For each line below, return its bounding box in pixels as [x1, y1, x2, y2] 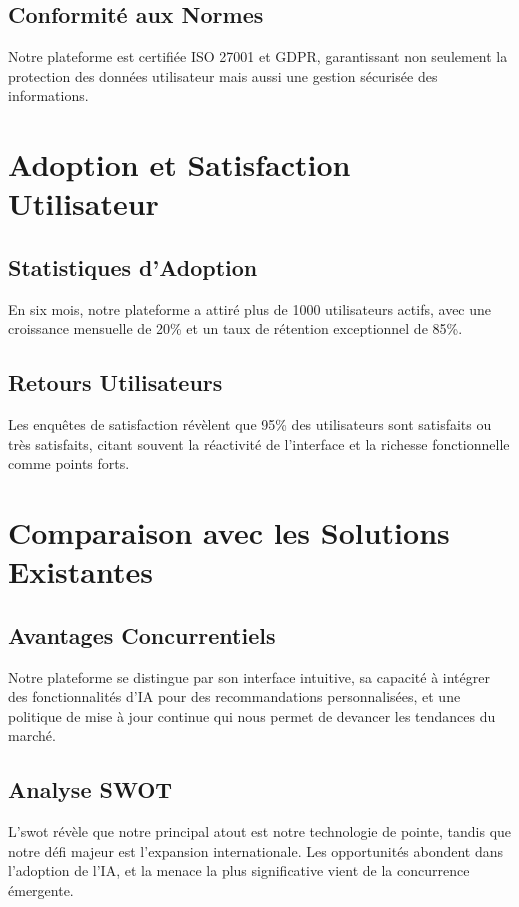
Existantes [8, 551, 153, 592]
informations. [8, 85, 89, 106]
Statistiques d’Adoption [8, 251, 258, 282]
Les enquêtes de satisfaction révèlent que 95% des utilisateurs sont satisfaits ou [8, 414, 492, 435]
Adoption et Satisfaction [8, 144, 351, 185]
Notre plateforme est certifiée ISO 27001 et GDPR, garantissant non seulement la [8, 46, 508, 67]
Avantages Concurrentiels [8, 619, 276, 650]
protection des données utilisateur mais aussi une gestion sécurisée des [8, 65, 438, 86]
